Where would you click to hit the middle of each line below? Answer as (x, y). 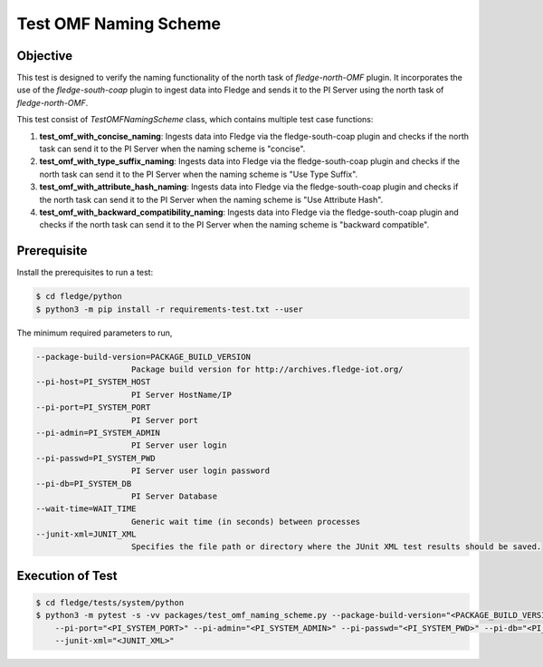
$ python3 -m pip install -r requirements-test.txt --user (169, 309)
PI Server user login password (201, 471)
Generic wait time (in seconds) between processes (246, 522)
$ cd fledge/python (79, 296)
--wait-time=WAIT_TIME (86, 509)
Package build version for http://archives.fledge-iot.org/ (267, 369)
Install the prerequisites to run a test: (85, 273)
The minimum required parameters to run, (95, 333)
